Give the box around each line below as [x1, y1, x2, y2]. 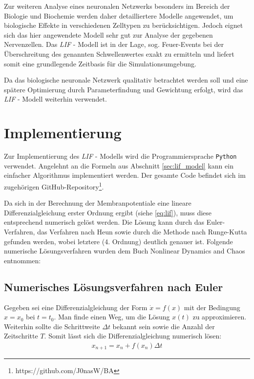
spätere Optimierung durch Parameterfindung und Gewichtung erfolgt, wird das [4, 84, 243, 94]
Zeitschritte [4, 331, 38, 341]
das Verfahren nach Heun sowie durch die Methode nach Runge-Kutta [37, 226, 247, 236]
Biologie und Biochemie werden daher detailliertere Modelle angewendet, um [4, 10, 233, 21]
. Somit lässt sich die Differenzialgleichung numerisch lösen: [44, 331, 222, 341]
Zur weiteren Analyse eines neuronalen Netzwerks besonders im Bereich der [4, 1, 230, 11]
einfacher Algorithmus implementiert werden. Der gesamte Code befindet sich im [4, 170, 246, 180]
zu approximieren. [192, 312, 247, 322]
